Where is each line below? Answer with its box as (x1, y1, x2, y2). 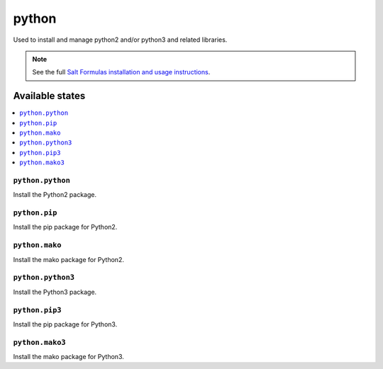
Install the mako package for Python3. (13, 353, 124, 361)
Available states (13, 90, 86, 102)
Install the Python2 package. (13, 191, 97, 199)
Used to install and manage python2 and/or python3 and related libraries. (13, 35, 228, 44)
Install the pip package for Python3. (13, 319, 118, 329)
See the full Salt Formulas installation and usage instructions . (32, 68, 211, 76)
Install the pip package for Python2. (13, 223, 118, 232)
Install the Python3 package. (13, 288, 97, 296)
